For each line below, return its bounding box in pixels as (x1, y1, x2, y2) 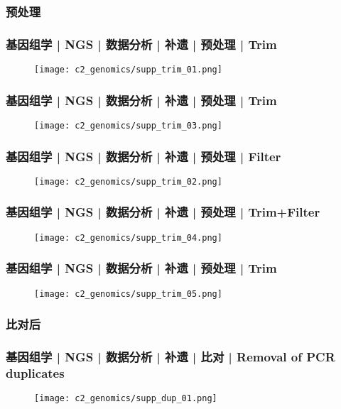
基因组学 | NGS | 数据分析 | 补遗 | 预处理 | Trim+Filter (6, 203, 320, 221)
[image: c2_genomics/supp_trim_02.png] (34, 176, 222, 187)
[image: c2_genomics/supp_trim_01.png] (34, 65, 222, 75)
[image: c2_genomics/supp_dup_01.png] (34, 393, 217, 404)
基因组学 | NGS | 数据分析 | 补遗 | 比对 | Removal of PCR (6, 347, 335, 365)
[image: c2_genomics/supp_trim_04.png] (34, 232, 222, 243)
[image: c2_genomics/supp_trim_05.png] (34, 288, 222, 299)
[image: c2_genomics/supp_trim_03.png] (34, 120, 222, 131)
